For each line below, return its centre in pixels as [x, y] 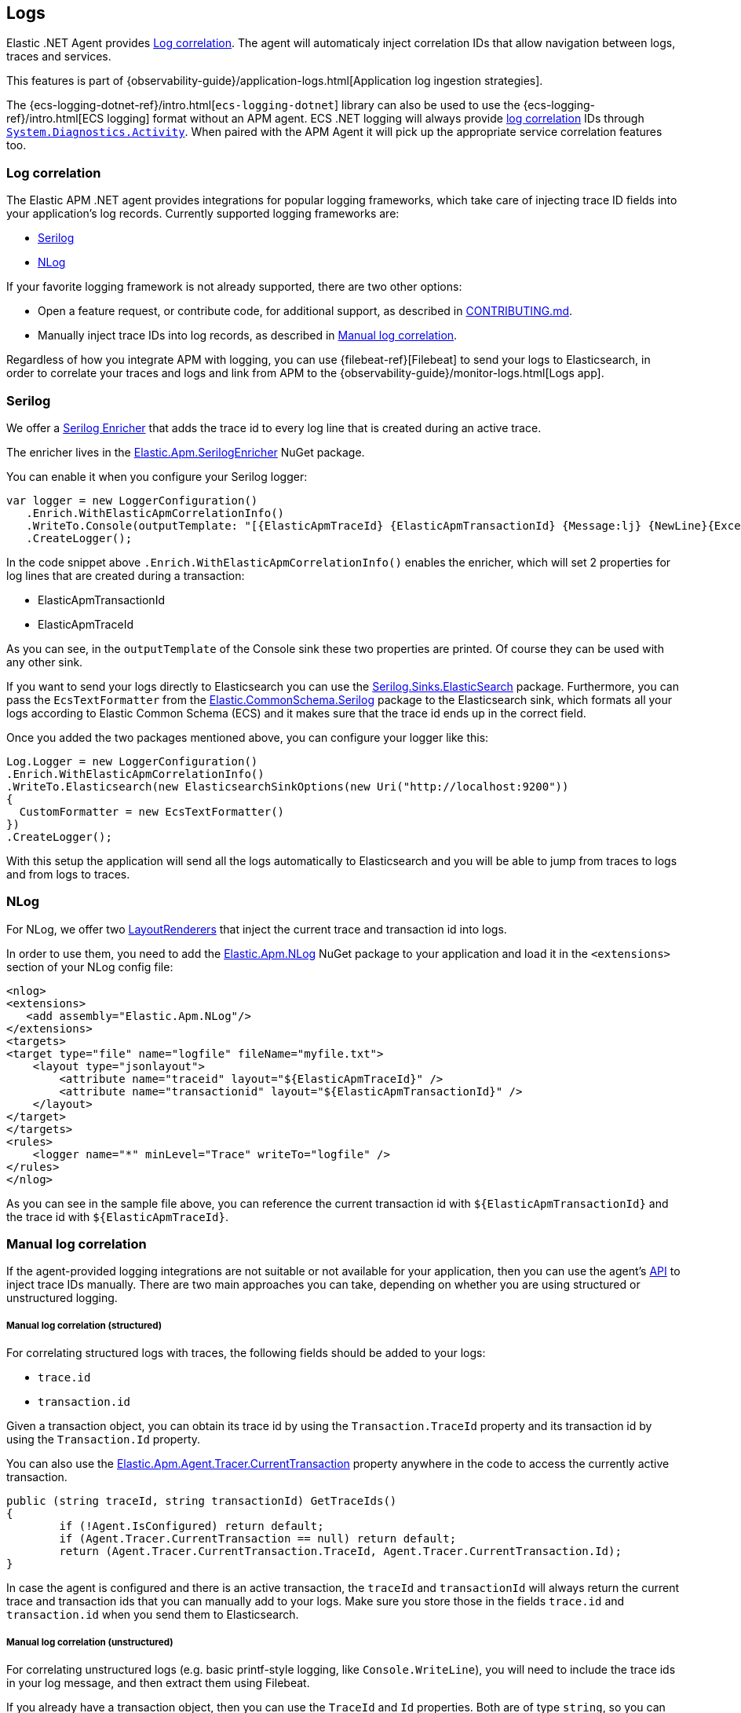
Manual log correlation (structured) [84, 1325]
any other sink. [45, 662]
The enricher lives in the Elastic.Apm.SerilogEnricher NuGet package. [186, 452]
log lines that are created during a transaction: [126, 575]
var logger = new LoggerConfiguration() [132, 500]
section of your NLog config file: [90, 967]
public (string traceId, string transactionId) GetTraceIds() [202, 1501]
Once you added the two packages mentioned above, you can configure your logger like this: [248, 737]
